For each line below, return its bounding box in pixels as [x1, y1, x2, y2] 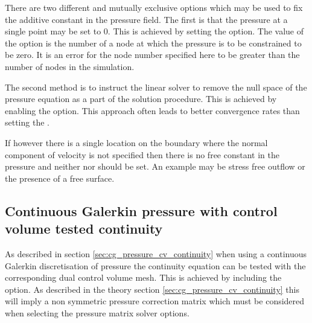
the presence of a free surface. [5, 171, 115, 184]
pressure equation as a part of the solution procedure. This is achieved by [5, 92, 277, 105]
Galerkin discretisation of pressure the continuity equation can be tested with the [5, 259, 306, 272]
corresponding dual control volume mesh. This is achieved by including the [5, 271, 282, 284]
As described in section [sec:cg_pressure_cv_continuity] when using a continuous [5, 247, 307, 260]
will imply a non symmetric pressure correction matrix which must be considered [5, 295, 305, 307]
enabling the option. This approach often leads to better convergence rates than [5, 104, 300, 117]
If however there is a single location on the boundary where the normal [5, 136, 268, 149]
